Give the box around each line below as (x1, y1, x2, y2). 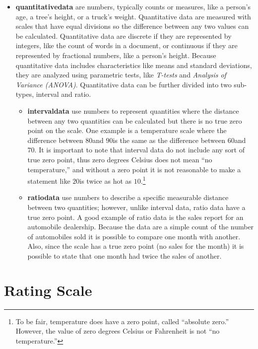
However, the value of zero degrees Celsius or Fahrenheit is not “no (15, 326, 220, 336)
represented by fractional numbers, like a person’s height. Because (15, 50, 216, 60)
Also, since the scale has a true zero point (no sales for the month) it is (27, 241, 244, 251)
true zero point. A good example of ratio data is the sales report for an (27, 211, 244, 222)
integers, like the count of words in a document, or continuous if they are (15, 40, 238, 51)
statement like (27, 175, 70, 186)
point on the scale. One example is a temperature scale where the (27, 125, 227, 136)
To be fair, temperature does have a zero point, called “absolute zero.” (15, 316, 229, 326)
